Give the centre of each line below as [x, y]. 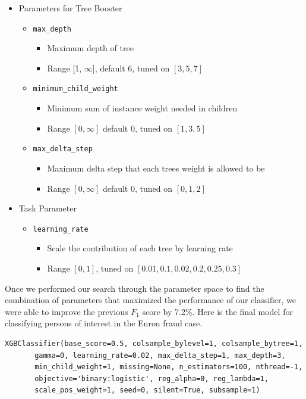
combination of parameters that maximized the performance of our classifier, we [151, 300]
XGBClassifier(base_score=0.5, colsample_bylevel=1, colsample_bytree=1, [154, 343]
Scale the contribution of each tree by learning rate [140, 248]
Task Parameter [48, 208]
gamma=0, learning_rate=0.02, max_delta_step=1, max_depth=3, [160, 355]
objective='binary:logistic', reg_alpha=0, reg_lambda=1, [152, 378]
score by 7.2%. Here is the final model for [217, 311]
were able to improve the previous [67, 311]
